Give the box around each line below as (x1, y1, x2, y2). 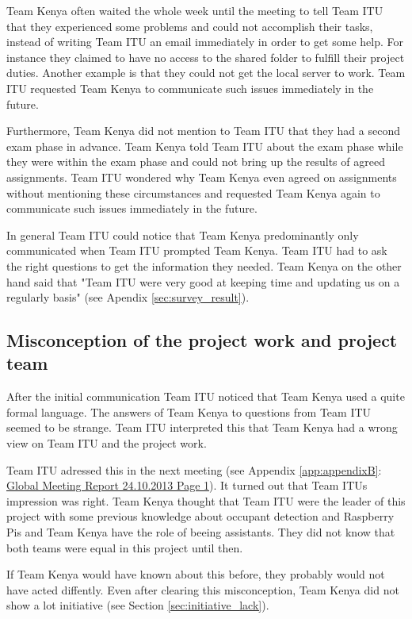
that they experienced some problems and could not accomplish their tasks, (6, 17, 373, 34)
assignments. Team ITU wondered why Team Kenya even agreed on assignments (6, 168, 397, 185)
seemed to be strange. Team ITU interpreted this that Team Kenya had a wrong (6, 419, 398, 436)
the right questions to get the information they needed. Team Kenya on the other (6, 257, 402, 274)
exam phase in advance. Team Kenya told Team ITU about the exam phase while (6, 137, 403, 154)
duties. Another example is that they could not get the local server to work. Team (6, 64, 406, 81)
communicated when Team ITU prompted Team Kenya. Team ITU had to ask (6, 242, 387, 259)
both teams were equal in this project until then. (6, 539, 243, 556)
